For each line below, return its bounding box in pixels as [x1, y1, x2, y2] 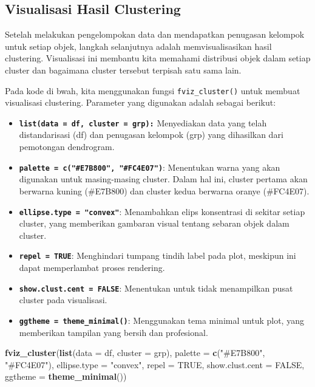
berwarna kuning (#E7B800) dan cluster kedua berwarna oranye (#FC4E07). [19, 184, 310, 197]
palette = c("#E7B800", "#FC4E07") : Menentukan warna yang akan [19, 160, 280, 173]
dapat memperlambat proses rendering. [19, 261, 165, 274]
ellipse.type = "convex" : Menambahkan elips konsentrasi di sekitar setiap [19, 205, 305, 217]
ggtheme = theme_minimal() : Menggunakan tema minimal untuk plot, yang [19, 313, 304, 326]
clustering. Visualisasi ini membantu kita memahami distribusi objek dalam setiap [5, 52, 311, 64]
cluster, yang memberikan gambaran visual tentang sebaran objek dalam [19, 217, 290, 230]
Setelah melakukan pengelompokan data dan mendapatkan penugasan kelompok [5, 28, 305, 41]
